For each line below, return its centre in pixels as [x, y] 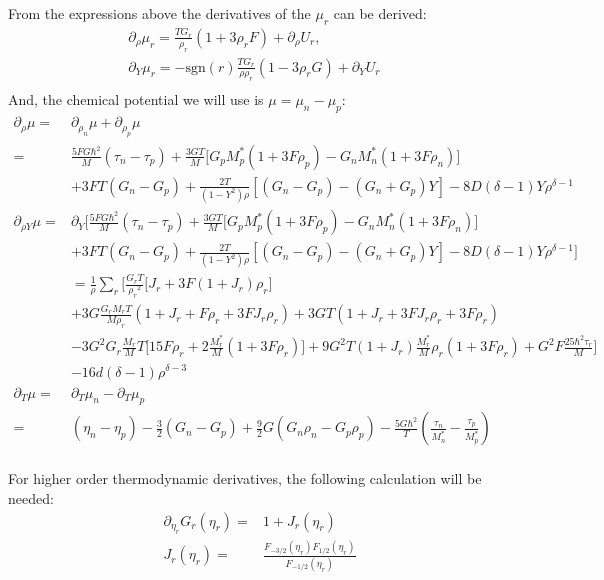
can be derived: [380, 13]
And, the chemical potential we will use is [136, 99]
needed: [31, 498]
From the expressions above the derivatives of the [159, 13]
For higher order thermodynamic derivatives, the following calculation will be [245, 478]
